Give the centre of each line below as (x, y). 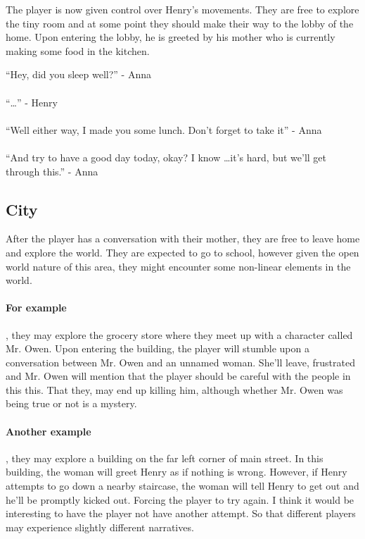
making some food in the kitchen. (78, 50)
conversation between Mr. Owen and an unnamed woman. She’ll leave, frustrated (180, 362)
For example (36, 308)
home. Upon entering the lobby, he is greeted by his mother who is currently (171, 37)
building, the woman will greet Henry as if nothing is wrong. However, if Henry (177, 472)
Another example (49, 431)
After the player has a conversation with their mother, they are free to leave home (183, 238)
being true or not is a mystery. (71, 403)
